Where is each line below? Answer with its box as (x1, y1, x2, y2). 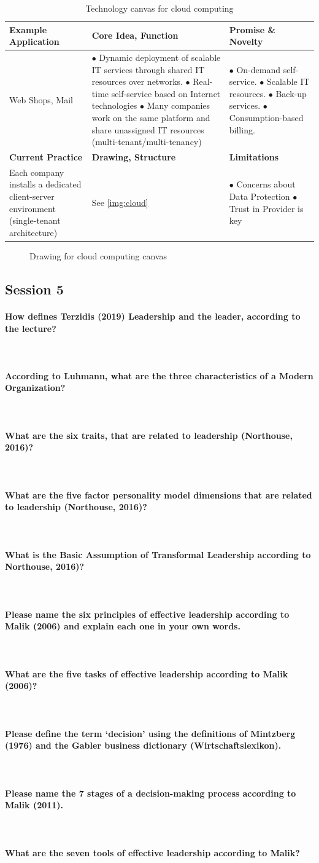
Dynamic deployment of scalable (99, 51, 221, 64)
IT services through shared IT (91, 63, 205, 76)
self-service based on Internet (111, 87, 221, 100)
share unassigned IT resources (91, 123, 204, 136)
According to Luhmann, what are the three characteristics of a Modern (5, 369, 313, 382)
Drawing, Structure (91, 151, 176, 164)
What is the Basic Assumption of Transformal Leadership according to (5, 548, 311, 561)
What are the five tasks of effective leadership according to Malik (5, 667, 288, 680)
